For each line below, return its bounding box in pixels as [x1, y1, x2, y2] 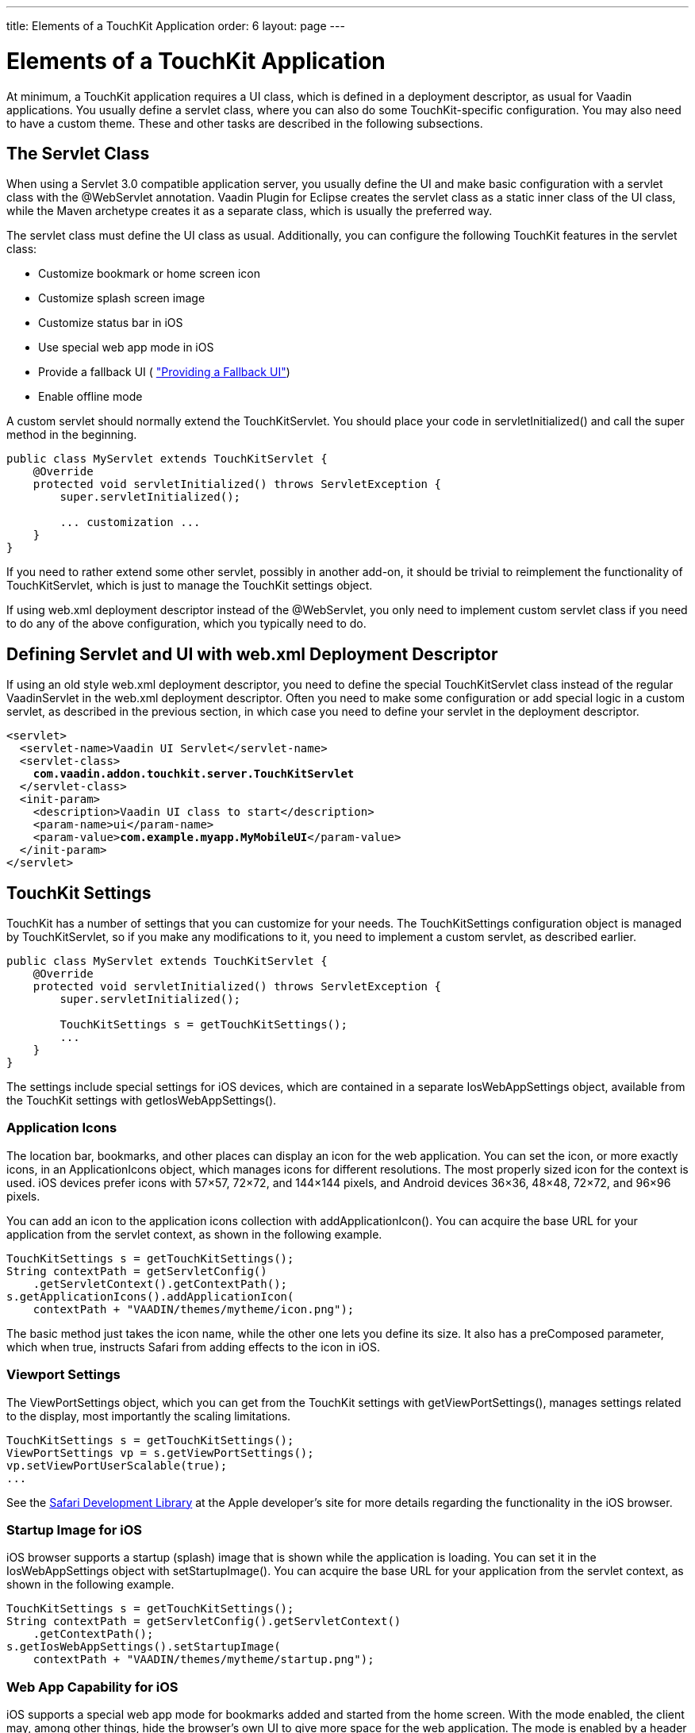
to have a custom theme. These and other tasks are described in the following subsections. [6, 116, 483, 130]
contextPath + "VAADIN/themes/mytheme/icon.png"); [33, 1302, 355, 1316]
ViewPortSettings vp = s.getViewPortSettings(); [6, 1446, 314, 1459]
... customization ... [60, 516, 201, 529]
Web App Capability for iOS [6, 1678, 179, 1695]
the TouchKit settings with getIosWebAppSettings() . [6, 1093, 277, 1108]
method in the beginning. [6, 428, 137, 442]
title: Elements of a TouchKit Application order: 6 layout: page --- [6, 19, 345, 33]
